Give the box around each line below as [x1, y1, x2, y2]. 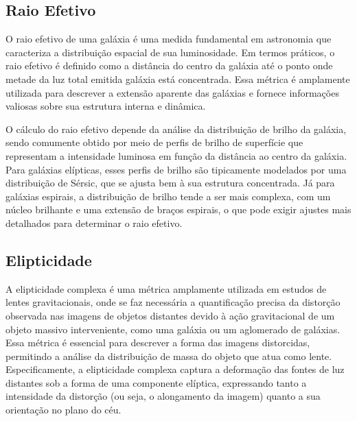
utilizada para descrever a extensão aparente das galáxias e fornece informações [5, 85, 339, 99]
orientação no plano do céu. [5, 402, 122, 417]
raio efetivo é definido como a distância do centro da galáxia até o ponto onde [5, 58, 333, 73]
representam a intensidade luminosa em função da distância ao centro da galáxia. [5, 148, 347, 163]
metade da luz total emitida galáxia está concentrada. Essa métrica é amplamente [5, 71, 350, 86]
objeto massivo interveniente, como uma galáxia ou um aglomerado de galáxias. [5, 322, 341, 336]
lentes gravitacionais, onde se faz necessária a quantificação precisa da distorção [5, 295, 341, 309]
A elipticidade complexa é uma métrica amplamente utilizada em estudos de [5, 281, 327, 296]
